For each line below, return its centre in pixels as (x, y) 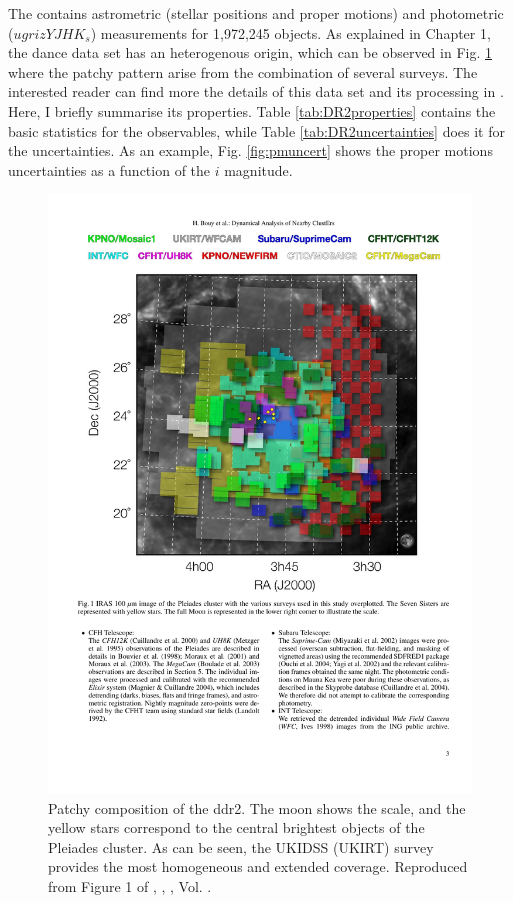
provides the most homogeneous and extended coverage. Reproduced (258, 866)
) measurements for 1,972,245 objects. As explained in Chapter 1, (290, 32)
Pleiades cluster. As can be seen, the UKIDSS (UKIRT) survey (241, 846)
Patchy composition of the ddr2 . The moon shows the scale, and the (257, 807)
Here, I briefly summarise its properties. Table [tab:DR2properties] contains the (252, 110)
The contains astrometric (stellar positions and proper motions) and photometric (256, 13)
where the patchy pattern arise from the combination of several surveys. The (243, 71)
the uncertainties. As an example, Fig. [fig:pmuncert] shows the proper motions (250, 150)
